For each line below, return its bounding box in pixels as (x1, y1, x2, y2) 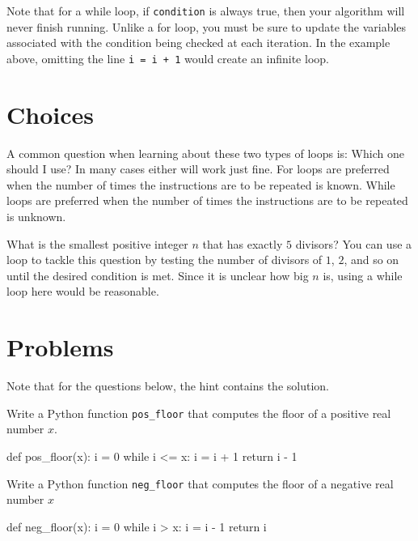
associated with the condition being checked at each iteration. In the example (6, 34, 391, 51)
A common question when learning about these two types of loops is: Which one (6, 144, 404, 161)
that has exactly (202, 235, 283, 252)
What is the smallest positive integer (6, 235, 188, 252)
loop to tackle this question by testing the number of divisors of (6, 251, 323, 268)
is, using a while (323, 266, 403, 283)
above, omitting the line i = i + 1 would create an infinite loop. (6, 49, 329, 66)
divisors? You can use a (295, 235, 412, 252)
